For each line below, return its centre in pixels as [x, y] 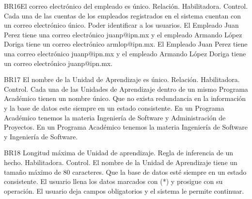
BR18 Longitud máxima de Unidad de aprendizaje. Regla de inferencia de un [118, 153]
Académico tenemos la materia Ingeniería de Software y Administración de [115, 117]
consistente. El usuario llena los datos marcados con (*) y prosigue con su [113, 181]
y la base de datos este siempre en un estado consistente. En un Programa [114, 108]
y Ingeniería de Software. [41, 136]
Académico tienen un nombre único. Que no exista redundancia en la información [125, 98]
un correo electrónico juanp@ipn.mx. [58, 63]
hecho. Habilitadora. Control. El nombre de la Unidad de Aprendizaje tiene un [121, 162]
